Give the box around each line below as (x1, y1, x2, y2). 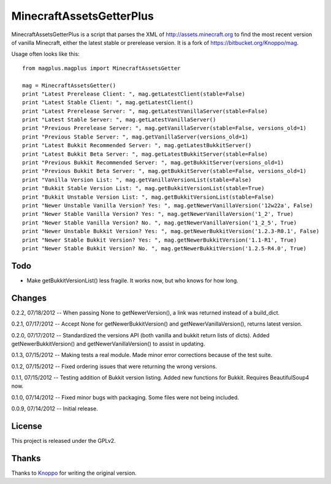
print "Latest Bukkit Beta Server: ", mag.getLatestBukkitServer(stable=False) (22, 150, 268, 158)
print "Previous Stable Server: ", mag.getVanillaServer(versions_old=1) (22, 133, 249, 140)
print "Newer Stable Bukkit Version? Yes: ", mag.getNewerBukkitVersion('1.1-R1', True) (22, 236, 297, 244)
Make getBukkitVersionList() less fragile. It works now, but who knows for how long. (26, 277, 238, 284)
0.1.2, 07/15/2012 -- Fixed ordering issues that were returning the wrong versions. (11, 363, 218, 370)
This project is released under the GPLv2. (11, 437, 116, 445)
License (11, 421, 42, 432)
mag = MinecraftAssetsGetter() (22, 82, 116, 89)
